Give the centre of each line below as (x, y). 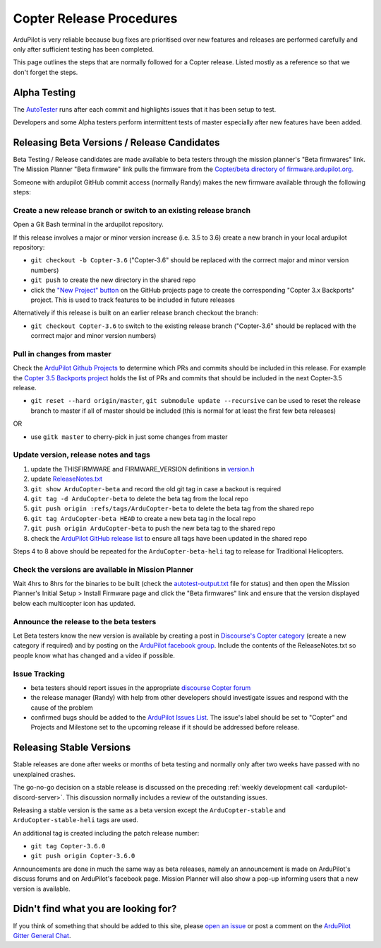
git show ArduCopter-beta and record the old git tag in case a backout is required (156, 488)
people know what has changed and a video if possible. (94, 655)
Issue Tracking (39, 674)
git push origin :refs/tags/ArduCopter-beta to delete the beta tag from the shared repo (172, 508)
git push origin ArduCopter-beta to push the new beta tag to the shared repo (153, 528)
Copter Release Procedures (95, 18)
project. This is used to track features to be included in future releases (133, 300)
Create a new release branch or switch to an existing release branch (132, 210)
